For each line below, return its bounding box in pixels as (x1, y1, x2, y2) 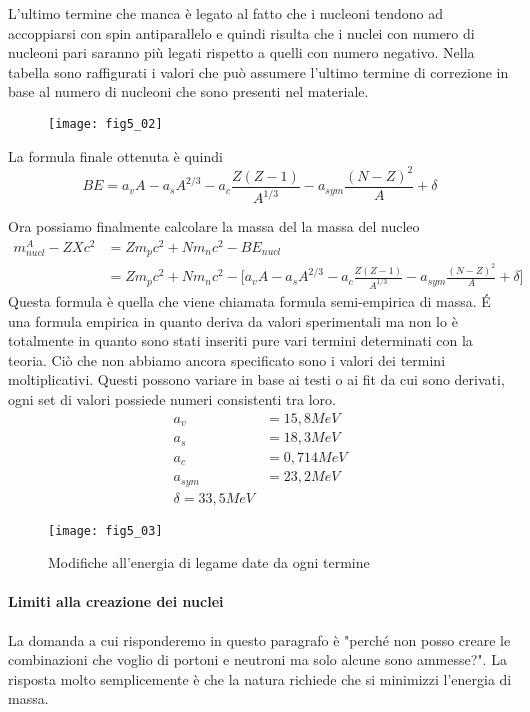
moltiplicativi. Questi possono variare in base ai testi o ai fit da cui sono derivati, (8, 369, 505, 390)
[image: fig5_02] (48, 116, 163, 131)
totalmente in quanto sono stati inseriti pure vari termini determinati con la (8, 330, 473, 351)
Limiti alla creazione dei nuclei (8, 591, 224, 612)
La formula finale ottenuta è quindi (8, 145, 223, 166)
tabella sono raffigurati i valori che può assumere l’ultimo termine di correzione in (8, 61, 509, 82)
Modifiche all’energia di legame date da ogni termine (48, 552, 370, 573)
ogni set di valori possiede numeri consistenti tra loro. (8, 389, 336, 410)
